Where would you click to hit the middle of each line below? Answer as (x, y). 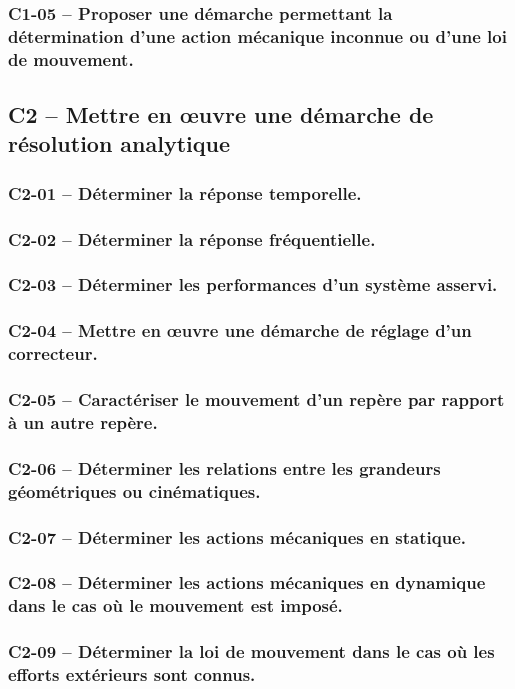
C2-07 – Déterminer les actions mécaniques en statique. (237, 536)
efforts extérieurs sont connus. (132, 674)
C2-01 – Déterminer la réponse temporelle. (185, 192)
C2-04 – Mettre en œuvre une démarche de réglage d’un (240, 330)
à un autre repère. (83, 422)
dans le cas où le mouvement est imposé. (175, 605)
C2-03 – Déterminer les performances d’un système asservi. (253, 284)
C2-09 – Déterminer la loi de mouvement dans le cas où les (251, 651)
